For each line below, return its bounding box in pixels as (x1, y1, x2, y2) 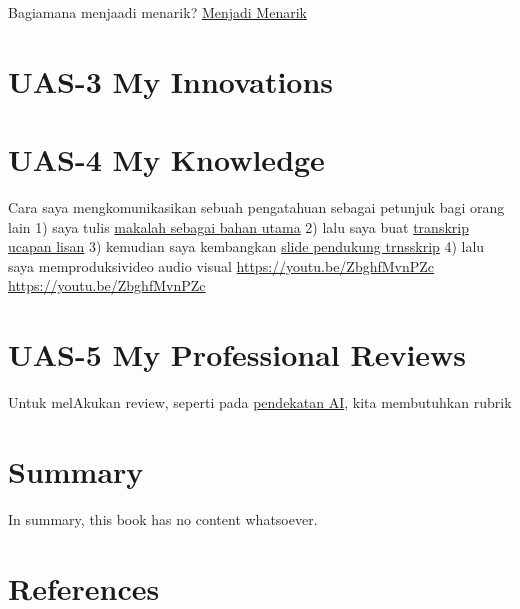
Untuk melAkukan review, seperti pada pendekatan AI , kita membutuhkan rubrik (8, 392, 512, 413)
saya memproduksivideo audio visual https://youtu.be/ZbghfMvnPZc (8, 255, 435, 276)
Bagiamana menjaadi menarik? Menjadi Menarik (8, 2, 307, 22)
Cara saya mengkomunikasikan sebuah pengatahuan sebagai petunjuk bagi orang (8, 197, 505, 218)
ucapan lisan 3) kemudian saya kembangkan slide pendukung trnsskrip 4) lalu (8, 236, 485, 257)
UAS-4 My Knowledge (8, 139, 325, 180)
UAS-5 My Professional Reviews (8, 334, 467, 375)
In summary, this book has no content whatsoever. (8, 508, 318, 529)
